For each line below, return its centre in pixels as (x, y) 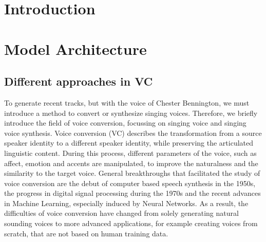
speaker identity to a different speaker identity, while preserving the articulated (129, 143)
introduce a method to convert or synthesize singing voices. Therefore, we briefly (131, 113)
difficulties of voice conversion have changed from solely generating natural (121, 213)
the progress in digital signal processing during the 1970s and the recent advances (132, 193)
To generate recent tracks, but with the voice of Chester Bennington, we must (127, 102)
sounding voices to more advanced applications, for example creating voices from (131, 223)
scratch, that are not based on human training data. (86, 233)
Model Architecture (75, 48)
